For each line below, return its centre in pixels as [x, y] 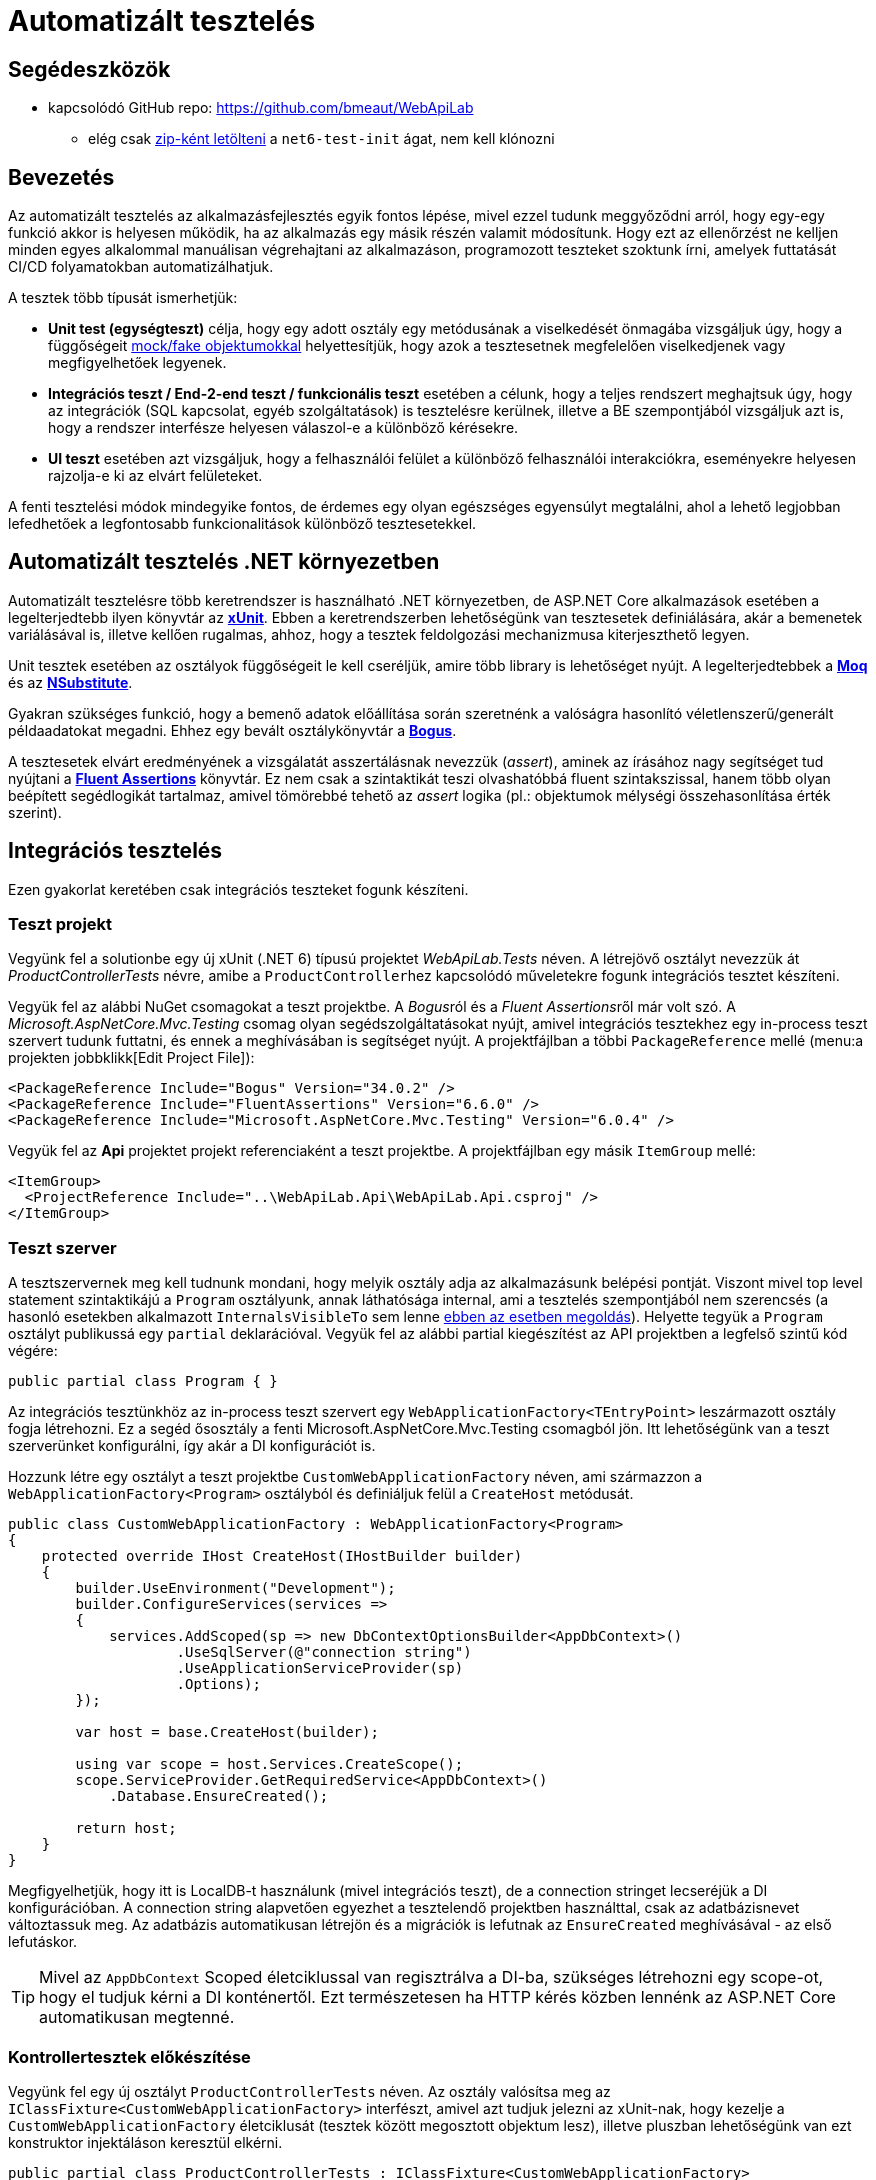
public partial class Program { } [143, 1381]
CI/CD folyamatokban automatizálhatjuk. [141, 267]
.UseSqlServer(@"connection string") [324, 1652]
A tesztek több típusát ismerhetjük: [123, 298]
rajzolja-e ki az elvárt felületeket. [155, 476]
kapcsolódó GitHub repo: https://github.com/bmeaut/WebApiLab [261, 108]
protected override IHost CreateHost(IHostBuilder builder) [282, 1556]
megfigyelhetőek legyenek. [137, 363]
